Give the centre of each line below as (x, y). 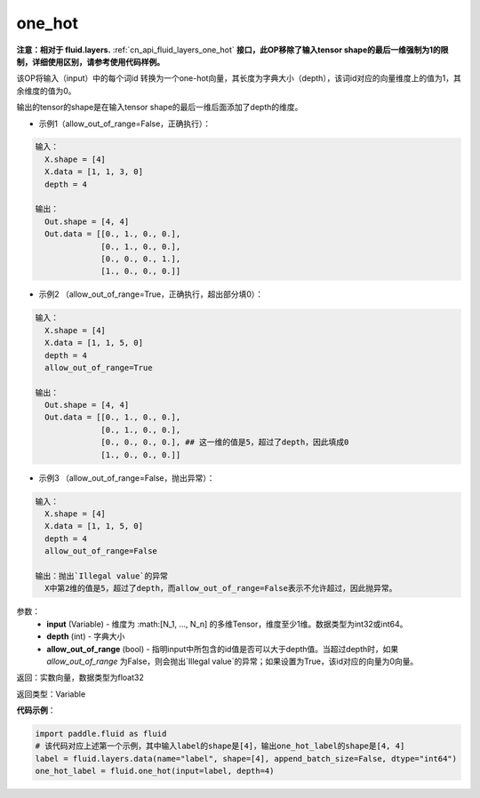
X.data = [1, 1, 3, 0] (94, 172)
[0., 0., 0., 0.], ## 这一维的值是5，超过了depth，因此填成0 (225, 443)
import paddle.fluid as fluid (101, 734)
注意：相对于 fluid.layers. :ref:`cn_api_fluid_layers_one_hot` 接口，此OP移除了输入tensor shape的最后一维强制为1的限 (232, 50)
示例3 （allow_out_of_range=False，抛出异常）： (127, 478)
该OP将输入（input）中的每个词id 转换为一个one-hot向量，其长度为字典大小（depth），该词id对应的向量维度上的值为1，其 (239, 78)
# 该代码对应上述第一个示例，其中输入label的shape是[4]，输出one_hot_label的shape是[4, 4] (220, 746)
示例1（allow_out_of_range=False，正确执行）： (125, 124)
